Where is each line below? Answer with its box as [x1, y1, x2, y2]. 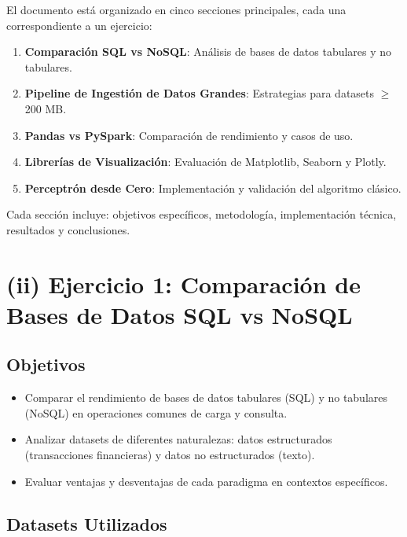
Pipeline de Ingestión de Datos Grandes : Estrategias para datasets [24, 85, 375, 101]
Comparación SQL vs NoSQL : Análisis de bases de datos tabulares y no [24, 43, 392, 60]
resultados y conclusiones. [6, 221, 130, 237]
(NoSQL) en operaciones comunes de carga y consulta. [24, 404, 288, 421]
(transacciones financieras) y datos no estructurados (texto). [24, 447, 315, 463]
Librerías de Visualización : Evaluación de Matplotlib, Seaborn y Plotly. [24, 153, 387, 170]
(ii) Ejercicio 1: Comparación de [6, 267, 361, 300]
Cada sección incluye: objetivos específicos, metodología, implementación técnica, [6, 206, 397, 223]
